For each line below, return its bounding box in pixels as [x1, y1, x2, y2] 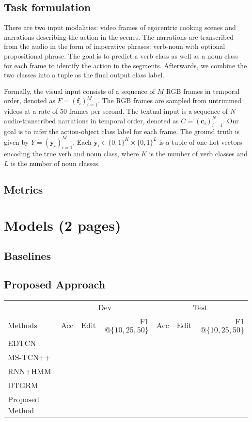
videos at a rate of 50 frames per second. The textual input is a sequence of [4, 106, 228, 116]
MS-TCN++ [8, 351, 51, 362]
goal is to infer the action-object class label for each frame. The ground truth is [4, 126, 240, 136]
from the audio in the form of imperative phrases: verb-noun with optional [4, 41, 225, 51]
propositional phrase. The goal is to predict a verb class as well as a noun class [4, 50, 238, 60]
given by [4, 136, 29, 147]
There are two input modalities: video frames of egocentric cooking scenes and [4, 22, 236, 32]
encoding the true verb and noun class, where [4, 149, 139, 159]
